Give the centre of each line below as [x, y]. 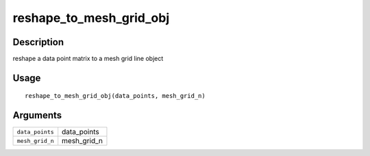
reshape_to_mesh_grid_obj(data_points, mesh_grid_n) [115, 96]
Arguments [37, 115]
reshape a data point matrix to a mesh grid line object [88, 59]
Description [38, 42]
